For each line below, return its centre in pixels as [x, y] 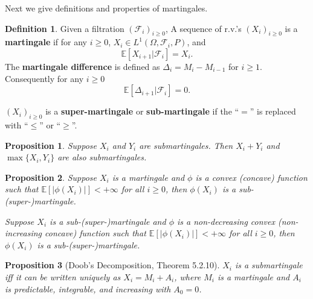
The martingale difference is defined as [82, 66]
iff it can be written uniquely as [63, 276]
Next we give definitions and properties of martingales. [106, 8]
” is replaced [273, 111]
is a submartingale [269, 265]
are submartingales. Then [186, 145]
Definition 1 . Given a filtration [65, 28]
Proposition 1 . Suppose [51, 145]
